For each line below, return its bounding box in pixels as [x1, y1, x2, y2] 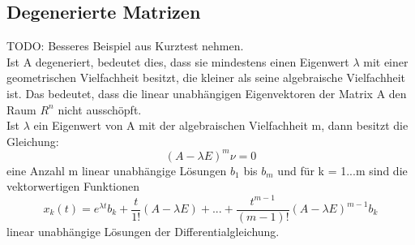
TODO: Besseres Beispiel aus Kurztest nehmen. [6, 37, 244, 54]
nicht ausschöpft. [58, 101, 142, 118]
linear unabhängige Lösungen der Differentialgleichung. [6, 222, 280, 239]
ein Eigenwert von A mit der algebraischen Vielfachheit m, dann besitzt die [33, 117, 409, 134]
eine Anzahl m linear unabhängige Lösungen [6, 161, 227, 178]
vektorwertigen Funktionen [6, 178, 140, 195]
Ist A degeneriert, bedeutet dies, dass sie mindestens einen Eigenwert [6, 53, 349, 70]
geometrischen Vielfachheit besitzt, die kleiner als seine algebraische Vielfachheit [6, 69, 406, 86]
